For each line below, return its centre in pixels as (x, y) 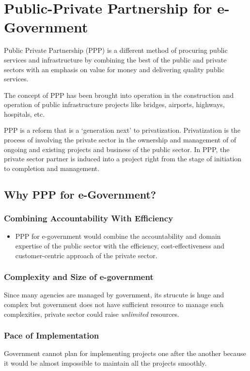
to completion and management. (52, 168)
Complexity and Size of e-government (79, 277)
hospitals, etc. (24, 114)
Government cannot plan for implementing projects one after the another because (125, 353)
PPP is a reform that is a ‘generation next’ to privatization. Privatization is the (122, 130)
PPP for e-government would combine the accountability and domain (118, 236)
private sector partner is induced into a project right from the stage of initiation (123, 159)
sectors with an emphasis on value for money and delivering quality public (114, 69)
